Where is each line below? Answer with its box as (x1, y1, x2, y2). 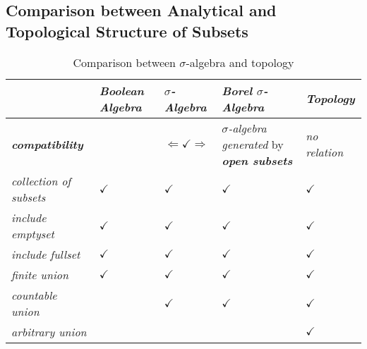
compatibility (11, 135, 83, 152)
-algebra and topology (186, 54, 294, 71)
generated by (222, 135, 284, 152)
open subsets (222, 152, 293, 169)
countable (11, 286, 57, 303)
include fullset (11, 245, 80, 262)
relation (306, 144, 344, 161)
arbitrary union (11, 323, 87, 340)
